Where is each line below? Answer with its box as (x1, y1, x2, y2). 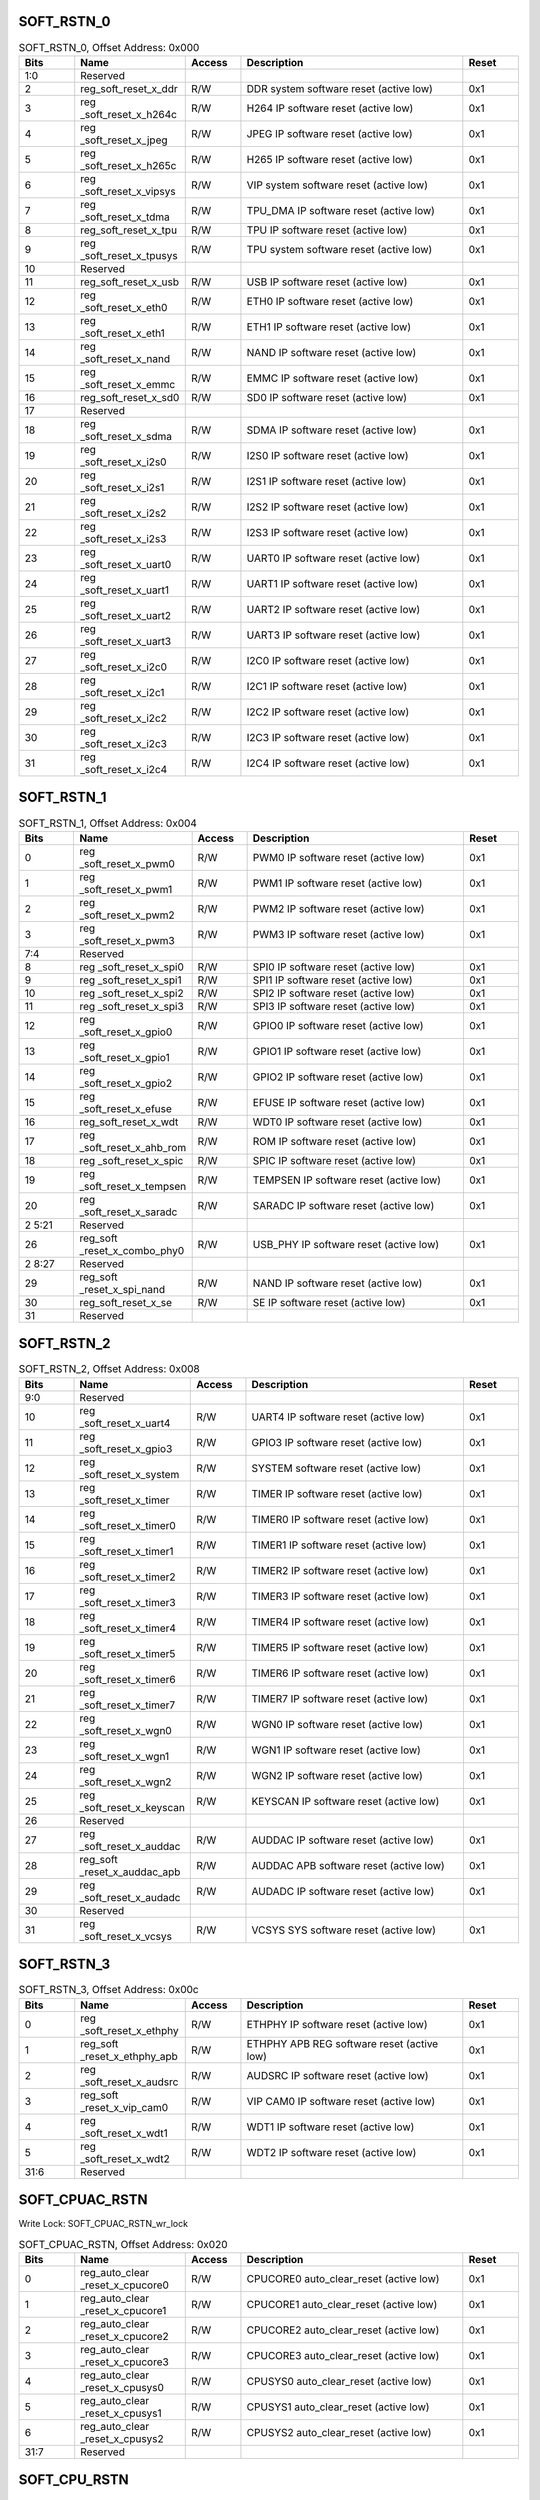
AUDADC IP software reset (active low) (251, 1884, 435, 1898)
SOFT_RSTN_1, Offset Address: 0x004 (18, 816, 197, 830)
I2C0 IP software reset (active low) (246, 653, 410, 667)
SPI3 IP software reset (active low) (252, 999, 415, 1013)
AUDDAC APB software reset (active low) (251, 1858, 445, 1872)
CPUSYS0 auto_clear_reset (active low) (246, 2374, 432, 2388)
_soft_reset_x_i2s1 (80, 480, 165, 494)
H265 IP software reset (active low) (246, 152, 414, 166)
